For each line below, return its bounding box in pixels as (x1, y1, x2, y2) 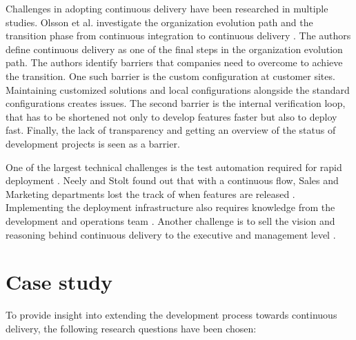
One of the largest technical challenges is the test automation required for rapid (6, 159, 342, 174)
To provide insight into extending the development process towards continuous (6, 308, 337, 322)
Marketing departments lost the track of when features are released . (6, 186, 295, 201)
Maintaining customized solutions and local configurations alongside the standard (6, 82, 350, 97)
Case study (6, 268, 113, 296)
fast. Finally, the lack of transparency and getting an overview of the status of (6, 123, 336, 137)
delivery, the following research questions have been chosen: (6, 321, 257, 335)
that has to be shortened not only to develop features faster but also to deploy (6, 109, 337, 123)
